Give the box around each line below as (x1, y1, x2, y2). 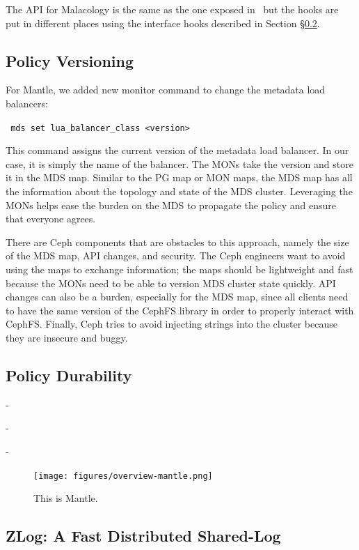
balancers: (6, 96, 48, 110)
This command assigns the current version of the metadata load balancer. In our (6, 143, 349, 158)
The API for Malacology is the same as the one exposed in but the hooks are (6, 2, 339, 16)
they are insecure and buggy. (6, 330, 128, 344)
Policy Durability (6, 364, 132, 385)
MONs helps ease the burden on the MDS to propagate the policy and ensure (6, 197, 337, 212)
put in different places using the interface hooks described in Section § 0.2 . (6, 15, 320, 30)
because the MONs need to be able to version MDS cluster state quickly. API (6, 275, 336, 290)
